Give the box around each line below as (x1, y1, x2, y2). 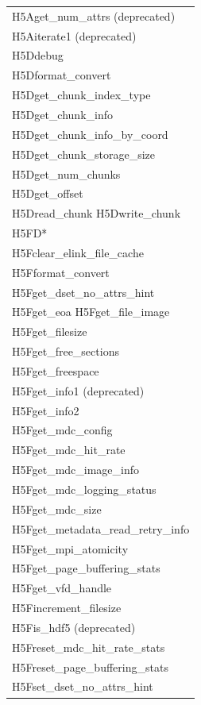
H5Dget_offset (12, 185, 83, 202)
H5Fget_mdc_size (12, 500, 102, 517)
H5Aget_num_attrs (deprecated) (12, 7, 176, 24)
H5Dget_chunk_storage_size (12, 145, 156, 162)
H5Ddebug (12, 47, 64, 64)
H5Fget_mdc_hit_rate (12, 441, 126, 458)
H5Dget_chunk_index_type (12, 87, 151, 103)
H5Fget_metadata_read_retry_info (12, 520, 190, 537)
